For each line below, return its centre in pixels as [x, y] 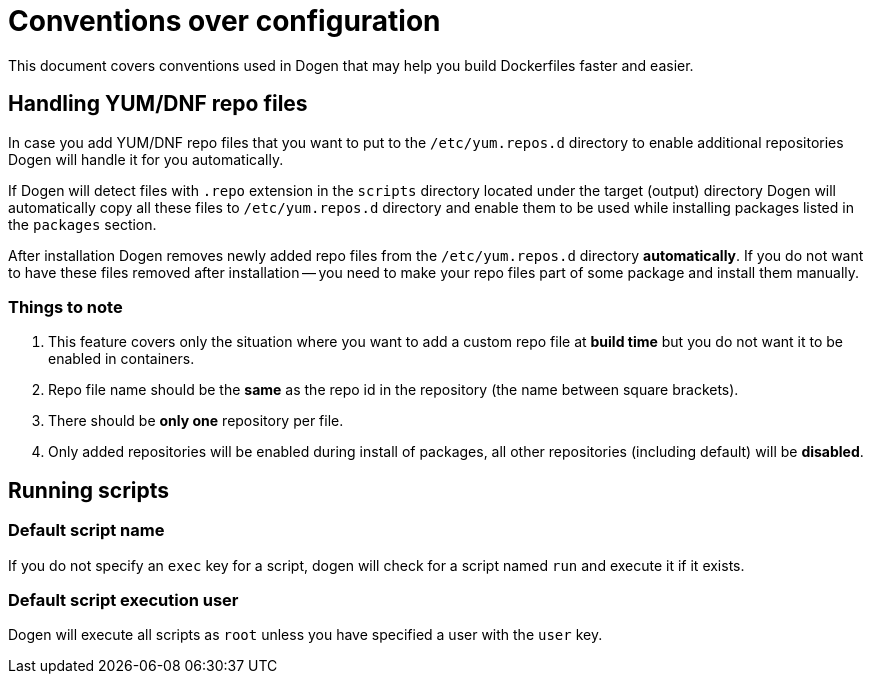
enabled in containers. [121, 359]
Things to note [65, 306]
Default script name [86, 530]
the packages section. [82, 224]
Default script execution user [123, 599]
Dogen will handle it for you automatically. [146, 159]
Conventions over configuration [224, 21]
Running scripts [89, 490]
